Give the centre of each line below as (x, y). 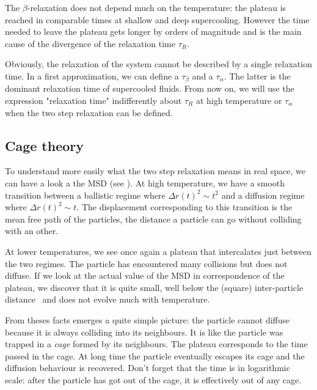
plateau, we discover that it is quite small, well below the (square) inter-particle (154, 287)
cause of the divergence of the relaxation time (90, 43)
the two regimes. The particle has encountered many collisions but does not (146, 263)
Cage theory (45, 145)
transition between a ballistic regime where (85, 195)
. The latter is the (257, 75)
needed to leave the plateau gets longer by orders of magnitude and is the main (153, 31)
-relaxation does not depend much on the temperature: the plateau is (157, 7)
